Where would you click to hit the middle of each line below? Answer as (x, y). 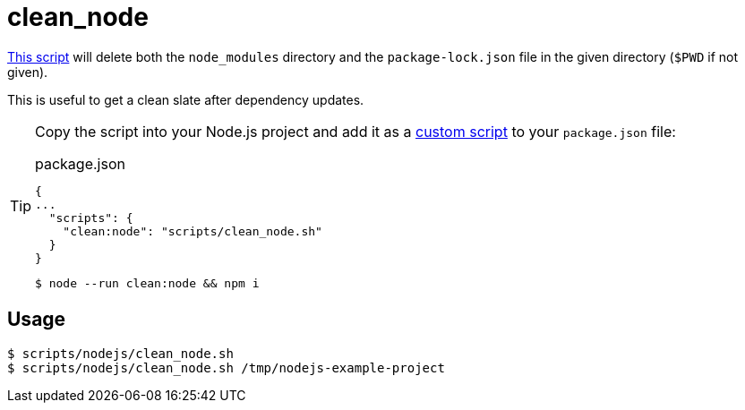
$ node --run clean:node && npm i (147, 283)
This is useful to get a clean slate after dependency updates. (186, 99)
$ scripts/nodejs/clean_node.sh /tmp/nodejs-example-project (226, 367)
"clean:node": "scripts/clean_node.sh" (193, 231)
